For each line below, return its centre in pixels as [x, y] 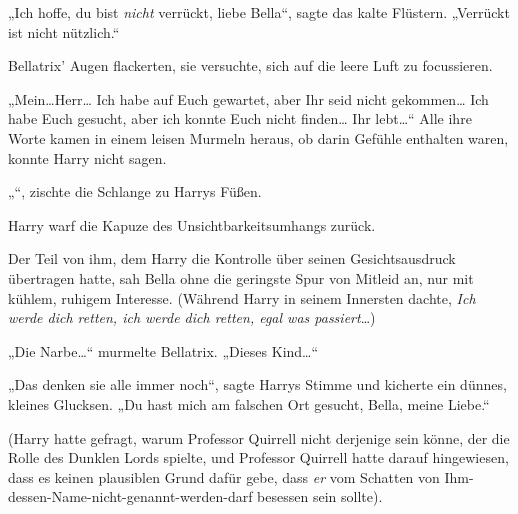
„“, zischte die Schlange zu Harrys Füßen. [135, 191]
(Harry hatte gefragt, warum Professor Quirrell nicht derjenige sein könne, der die [259, 437]
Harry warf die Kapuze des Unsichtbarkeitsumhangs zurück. [192, 224]
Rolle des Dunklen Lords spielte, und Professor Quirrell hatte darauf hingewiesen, [258, 457]
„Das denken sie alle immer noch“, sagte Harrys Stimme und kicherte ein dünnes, [257, 384]
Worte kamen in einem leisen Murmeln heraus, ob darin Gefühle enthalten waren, [258, 137]
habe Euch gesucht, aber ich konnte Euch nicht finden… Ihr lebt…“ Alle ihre [240, 118]
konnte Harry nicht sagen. [87, 157]
